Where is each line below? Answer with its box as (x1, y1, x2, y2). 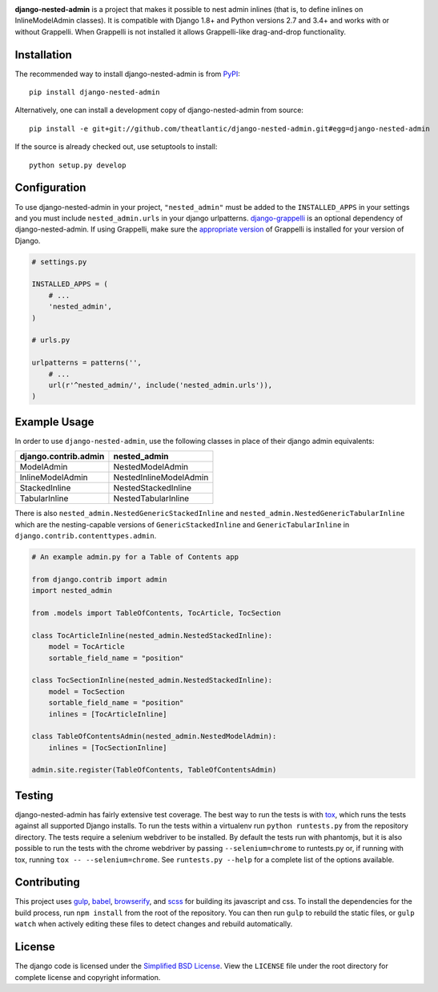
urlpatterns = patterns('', (31, 358, 142, 368)
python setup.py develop (29, 160, 127, 170)
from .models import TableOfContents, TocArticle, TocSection (31, 609, 281, 617)
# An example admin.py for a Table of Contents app (31, 553, 239, 562)
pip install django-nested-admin (29, 88, 160, 97)
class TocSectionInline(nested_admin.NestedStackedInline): (31, 675, 273, 685)
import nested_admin (31, 586, 112, 595)
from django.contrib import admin (31, 575, 167, 584)
